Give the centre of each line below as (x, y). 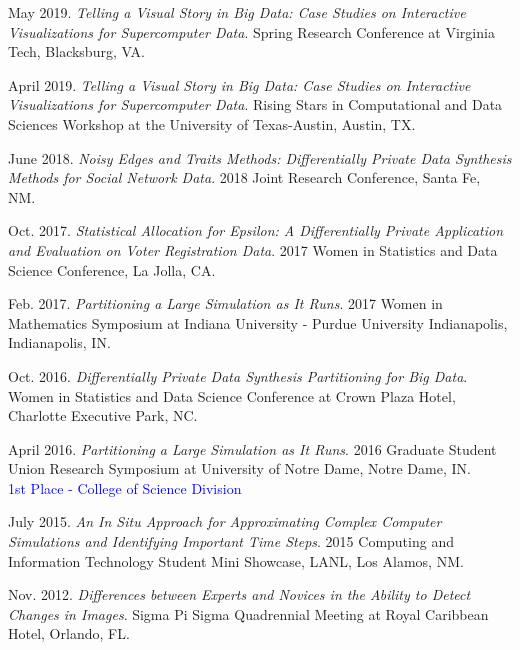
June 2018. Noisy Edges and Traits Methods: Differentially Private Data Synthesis (260, 157)
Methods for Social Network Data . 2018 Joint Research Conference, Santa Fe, (244, 177)
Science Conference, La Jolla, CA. (112, 269)
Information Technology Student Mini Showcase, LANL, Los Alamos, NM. (236, 560)
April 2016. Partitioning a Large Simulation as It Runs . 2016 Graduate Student (252, 448)
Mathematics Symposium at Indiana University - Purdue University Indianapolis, (258, 322)
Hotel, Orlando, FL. (69, 633)
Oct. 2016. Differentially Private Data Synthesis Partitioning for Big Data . (238, 375)
